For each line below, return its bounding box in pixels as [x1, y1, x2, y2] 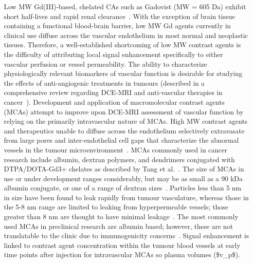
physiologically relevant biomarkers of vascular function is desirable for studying [4, 68, 242, 78]
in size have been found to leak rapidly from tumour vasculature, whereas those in [4, 192, 249, 202]
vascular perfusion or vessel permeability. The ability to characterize [4, 58, 207, 69]
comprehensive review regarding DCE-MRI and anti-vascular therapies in [4, 87, 223, 97]
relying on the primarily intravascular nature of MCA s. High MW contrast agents [4, 116, 248, 126]
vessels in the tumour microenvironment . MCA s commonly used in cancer [4, 144, 228, 154]
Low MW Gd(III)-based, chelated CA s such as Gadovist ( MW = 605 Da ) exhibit [4, 1, 246, 11]
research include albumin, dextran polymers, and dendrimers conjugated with [4, 154, 235, 164]
